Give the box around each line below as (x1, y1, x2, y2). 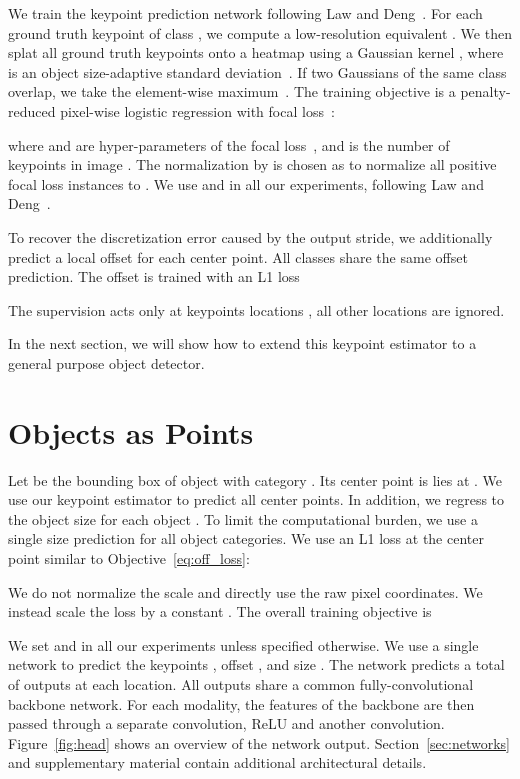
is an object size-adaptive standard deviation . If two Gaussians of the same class (8, 61, 507, 82)
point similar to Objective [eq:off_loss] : (8, 548, 250, 568)
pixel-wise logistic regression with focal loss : (60, 100, 335, 121)
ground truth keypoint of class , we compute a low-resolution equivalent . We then (8, 22, 512, 43)
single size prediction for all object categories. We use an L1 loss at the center (8, 528, 484, 549)
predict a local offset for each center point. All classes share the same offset (8, 246, 468, 267)
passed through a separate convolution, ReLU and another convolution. (8, 713, 445, 734)
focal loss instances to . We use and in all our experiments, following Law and (8, 173, 484, 194)
